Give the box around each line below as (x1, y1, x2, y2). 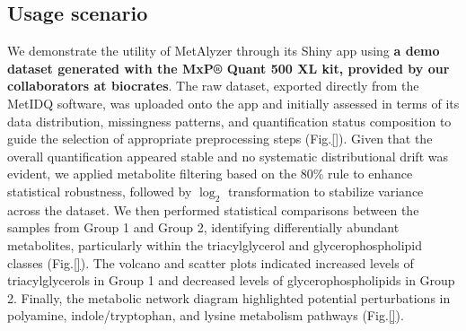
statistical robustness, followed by (7, 181, 192, 200)
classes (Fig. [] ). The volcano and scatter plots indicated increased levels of (7, 253, 414, 272)
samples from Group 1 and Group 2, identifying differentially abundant (7, 218, 400, 237)
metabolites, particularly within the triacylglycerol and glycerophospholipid (7, 235, 423, 254)
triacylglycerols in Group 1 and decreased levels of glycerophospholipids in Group (7, 271, 455, 290)
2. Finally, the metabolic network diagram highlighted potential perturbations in (7, 288, 451, 307)
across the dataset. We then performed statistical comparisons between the (7, 200, 419, 219)
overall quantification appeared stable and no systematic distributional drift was (7, 146, 448, 165)
